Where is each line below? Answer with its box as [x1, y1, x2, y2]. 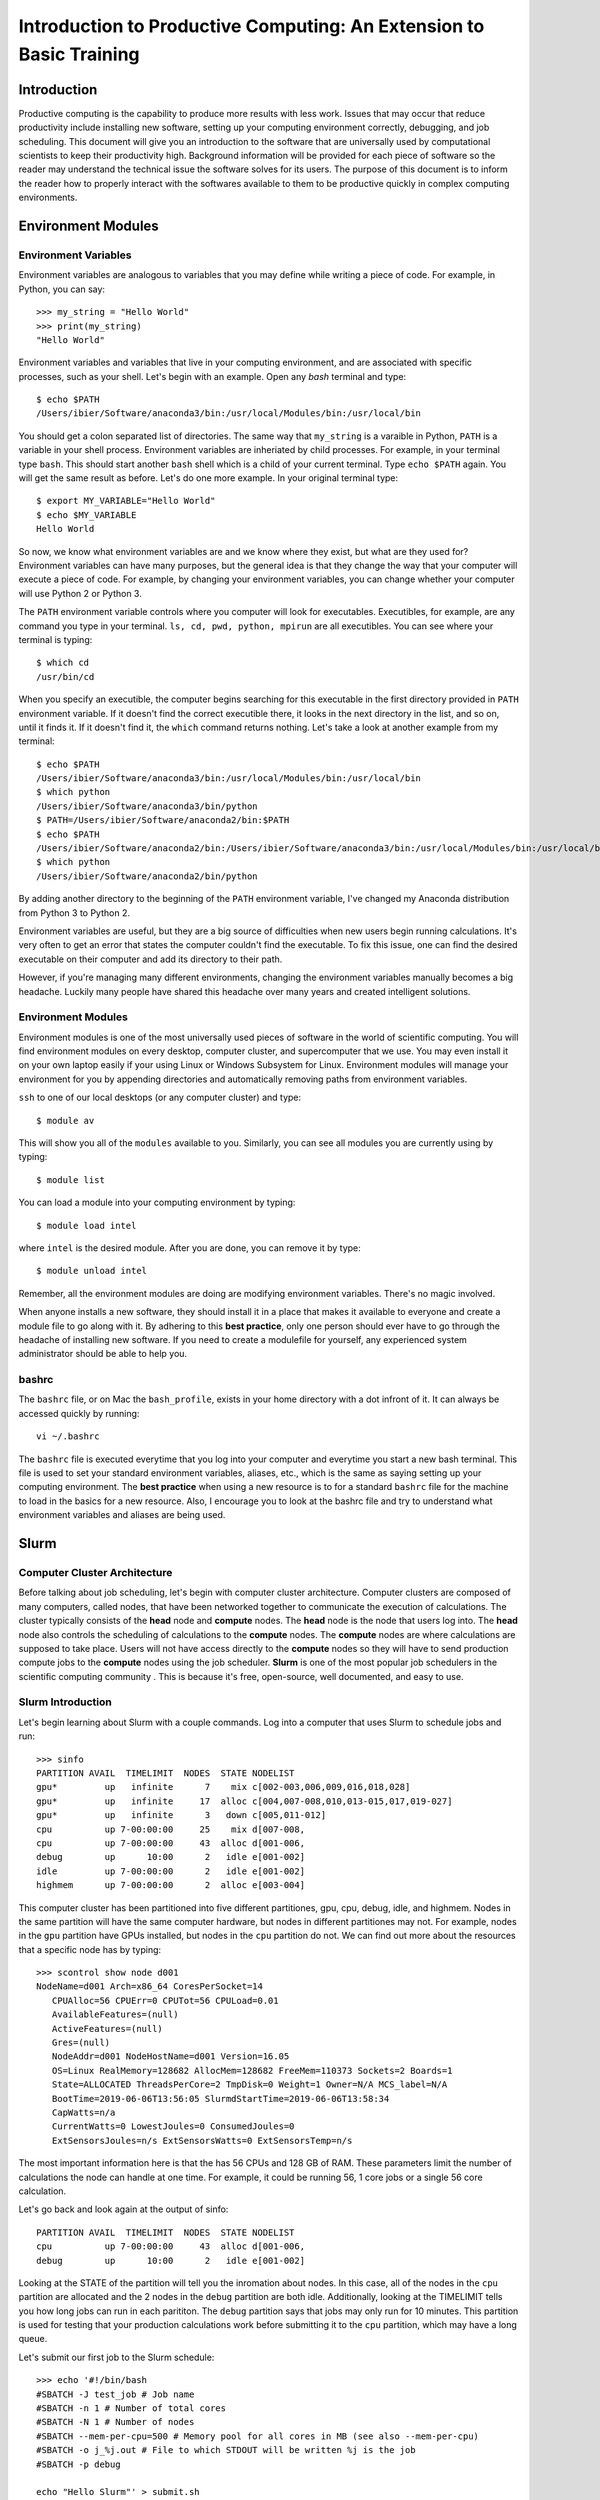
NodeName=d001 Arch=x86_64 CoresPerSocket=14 [36, 1981, 264, 1992]
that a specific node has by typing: [18, 1943, 162, 1955]
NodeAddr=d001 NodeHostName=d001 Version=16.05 [51, 2051, 290, 2062]
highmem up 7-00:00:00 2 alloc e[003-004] [36, 1880, 305, 1891]
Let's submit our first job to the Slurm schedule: [18, 2351, 215, 2363]
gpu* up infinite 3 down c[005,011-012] [36, 1810, 327, 1821]
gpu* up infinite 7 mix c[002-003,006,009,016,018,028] [36, 1781, 411, 1793]
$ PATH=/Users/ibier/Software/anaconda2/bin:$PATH [36, 815, 290, 826]
